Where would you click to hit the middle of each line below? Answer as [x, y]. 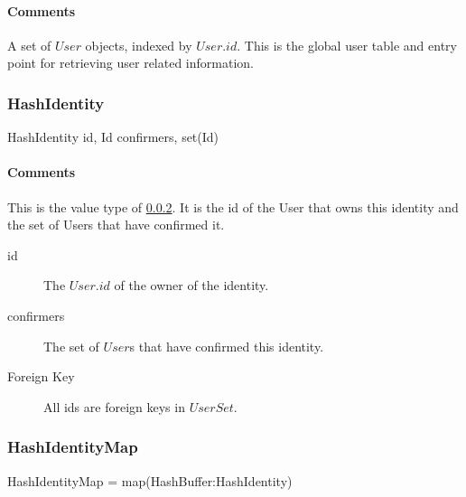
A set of [29, 45]
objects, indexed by [139, 45]
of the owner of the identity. [191, 285]
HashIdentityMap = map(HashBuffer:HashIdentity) [150, 480]
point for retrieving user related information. [130, 63]
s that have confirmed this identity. [227, 346]
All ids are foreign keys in [114, 406]
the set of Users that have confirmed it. [116, 225]
